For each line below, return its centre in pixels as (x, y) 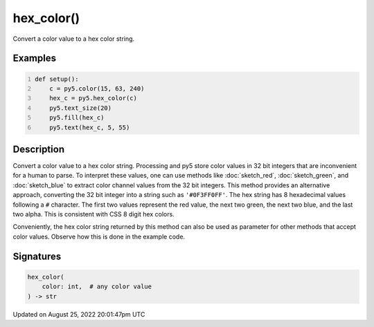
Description (39, 149)
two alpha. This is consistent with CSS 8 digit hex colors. (93, 214)
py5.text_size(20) (81, 108)
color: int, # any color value (97, 287)
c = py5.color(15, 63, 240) (97, 88)
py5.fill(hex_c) (77, 118)
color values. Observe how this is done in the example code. (99, 236)
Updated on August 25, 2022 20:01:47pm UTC (79, 314)
